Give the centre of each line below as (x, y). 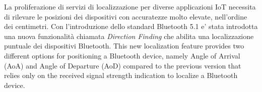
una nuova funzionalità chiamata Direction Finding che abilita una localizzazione (129, 36)
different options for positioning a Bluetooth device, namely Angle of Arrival (122, 55)
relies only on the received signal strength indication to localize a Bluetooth (121, 75)
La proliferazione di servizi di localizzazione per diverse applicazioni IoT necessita (130, 6)
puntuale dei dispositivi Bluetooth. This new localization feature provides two (124, 46)
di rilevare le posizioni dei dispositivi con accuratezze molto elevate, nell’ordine (126, 16)
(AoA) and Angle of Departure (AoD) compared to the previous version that (123, 65)
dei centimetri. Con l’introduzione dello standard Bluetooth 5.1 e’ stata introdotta (131, 26)
